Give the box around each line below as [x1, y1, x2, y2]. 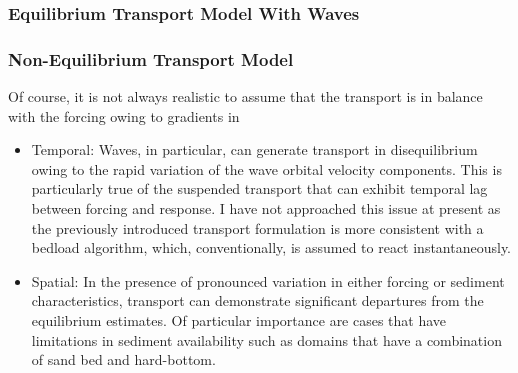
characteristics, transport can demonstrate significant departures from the [31, 290, 484, 311]
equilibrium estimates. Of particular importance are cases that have [31, 310, 447, 330]
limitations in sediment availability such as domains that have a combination [31, 329, 502, 350]
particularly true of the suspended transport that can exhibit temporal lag [31, 178, 488, 199]
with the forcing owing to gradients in [8, 105, 240, 126]
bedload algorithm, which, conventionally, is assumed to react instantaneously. [31, 237, 512, 258]
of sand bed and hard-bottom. [31, 349, 216, 370]
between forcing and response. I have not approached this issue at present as [31, 198, 501, 219]
